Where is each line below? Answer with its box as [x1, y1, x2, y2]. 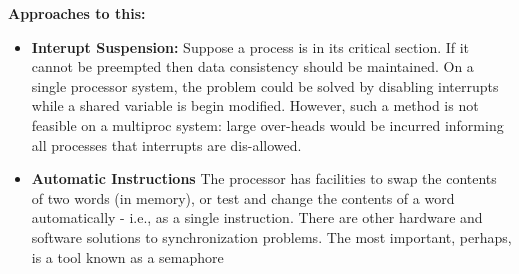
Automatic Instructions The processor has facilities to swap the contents [31, 168, 497, 189]
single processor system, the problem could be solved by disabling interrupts [31, 75, 499, 96]
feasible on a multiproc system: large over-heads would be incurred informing [31, 114, 504, 135]
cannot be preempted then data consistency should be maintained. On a [31, 56, 474, 77]
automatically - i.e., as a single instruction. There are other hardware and [31, 207, 483, 228]
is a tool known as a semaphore [31, 246, 224, 267]
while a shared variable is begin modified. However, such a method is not [31, 95, 479, 116]
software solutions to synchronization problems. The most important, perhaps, [31, 226, 512, 247]
